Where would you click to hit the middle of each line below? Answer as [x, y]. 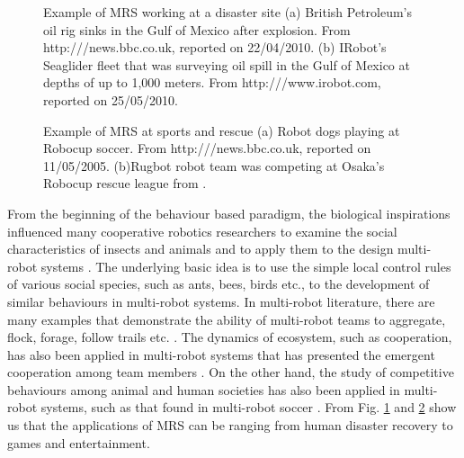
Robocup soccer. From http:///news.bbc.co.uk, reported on [207, 148]
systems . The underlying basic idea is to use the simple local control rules [246, 266]
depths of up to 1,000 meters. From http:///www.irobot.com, [212, 82]
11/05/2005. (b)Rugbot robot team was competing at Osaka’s [214, 165]
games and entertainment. [79, 442]
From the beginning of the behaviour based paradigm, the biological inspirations [229, 213]
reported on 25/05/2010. [111, 99]
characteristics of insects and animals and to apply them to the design [201, 249]
